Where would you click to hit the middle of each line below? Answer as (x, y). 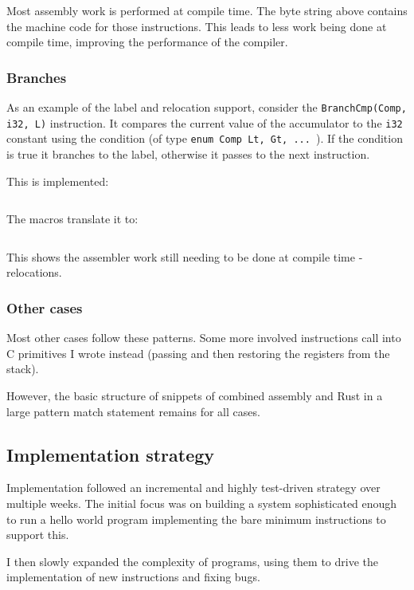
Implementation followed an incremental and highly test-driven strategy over (193, 488)
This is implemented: (58, 181)
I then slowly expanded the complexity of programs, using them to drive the (193, 561)
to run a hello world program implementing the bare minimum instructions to (196, 519)
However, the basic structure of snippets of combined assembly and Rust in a (195, 395)
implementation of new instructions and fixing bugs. (133, 577)
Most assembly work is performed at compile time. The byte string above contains (207, 10)
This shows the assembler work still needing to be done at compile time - (185, 256)
